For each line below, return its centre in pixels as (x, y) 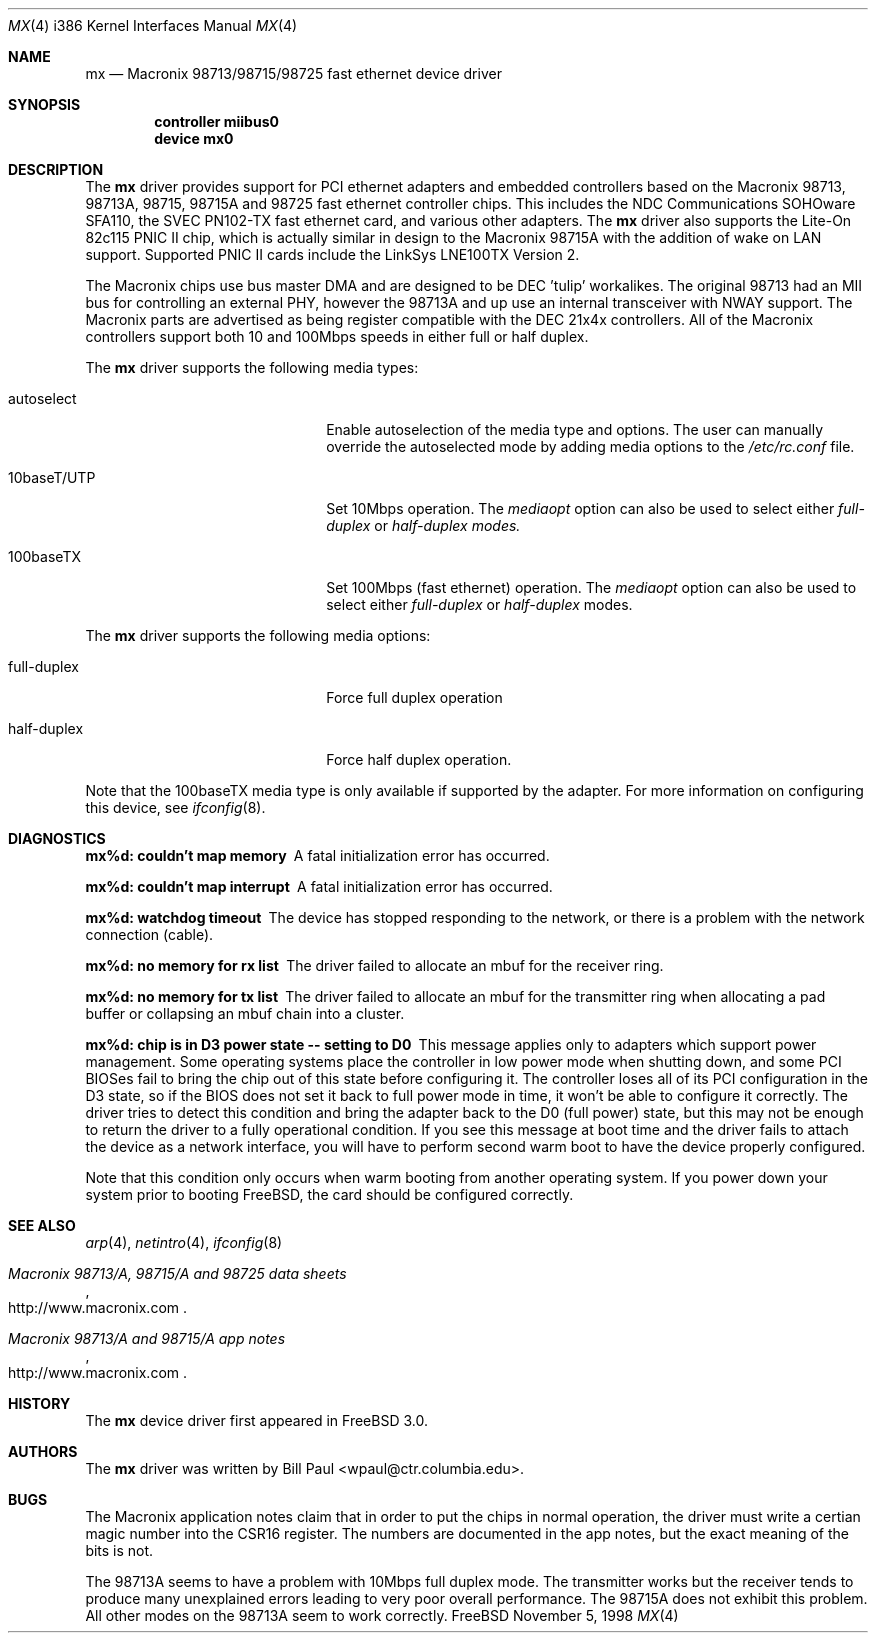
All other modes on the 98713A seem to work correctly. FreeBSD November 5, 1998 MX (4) (382, 1615)
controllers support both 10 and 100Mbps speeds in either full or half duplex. (337, 336)
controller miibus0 (216, 121)
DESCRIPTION (56, 169)
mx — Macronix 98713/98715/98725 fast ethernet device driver (293, 73)
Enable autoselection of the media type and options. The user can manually (575, 429)
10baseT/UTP (52, 477)
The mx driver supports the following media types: (252, 367)
